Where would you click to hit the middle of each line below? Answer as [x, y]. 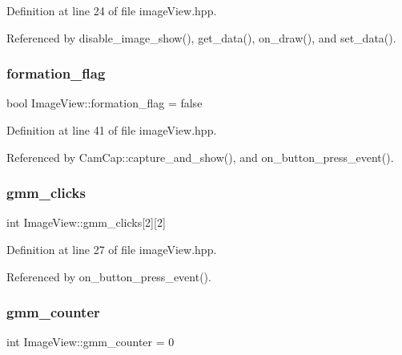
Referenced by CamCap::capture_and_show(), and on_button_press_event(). [200, 157]
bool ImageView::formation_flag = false [105, 103]
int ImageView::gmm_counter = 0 [90, 342]
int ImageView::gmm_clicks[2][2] [86, 222]
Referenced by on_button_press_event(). [109, 276]
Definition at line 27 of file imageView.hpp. [112, 249]
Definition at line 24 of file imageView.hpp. [112, 10]
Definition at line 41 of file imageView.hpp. [112, 130]
